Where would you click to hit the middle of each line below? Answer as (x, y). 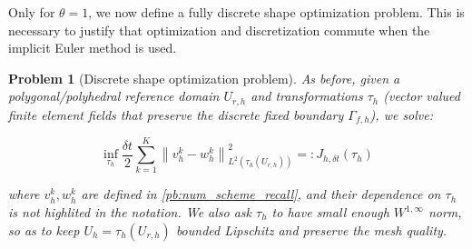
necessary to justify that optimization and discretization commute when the (219, 30)
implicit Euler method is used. (93, 48)
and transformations (307, 96)
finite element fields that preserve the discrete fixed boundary (176, 114)
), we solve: (402, 114)
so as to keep (44, 229)
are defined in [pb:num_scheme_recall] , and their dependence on (261, 194)
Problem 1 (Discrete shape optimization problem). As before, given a (204, 78)
